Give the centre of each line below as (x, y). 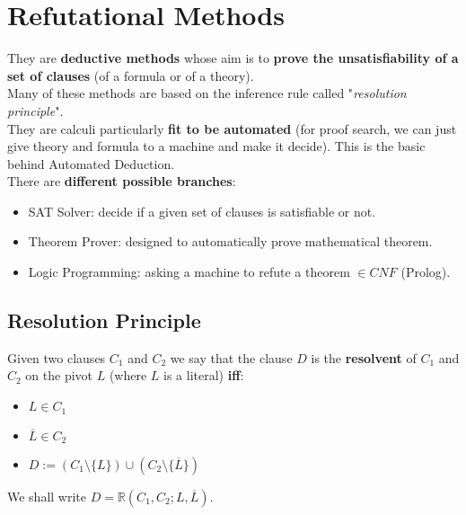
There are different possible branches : (122, 181)
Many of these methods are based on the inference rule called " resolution (207, 93)
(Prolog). (426, 272)
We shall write (47, 496)
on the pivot (59, 375)
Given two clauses (57, 357)
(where (128, 375)
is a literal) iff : (204, 375)
